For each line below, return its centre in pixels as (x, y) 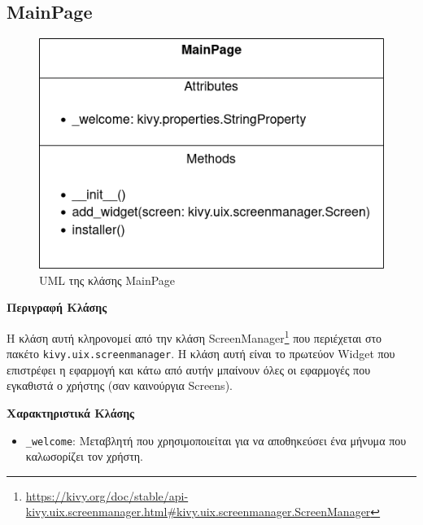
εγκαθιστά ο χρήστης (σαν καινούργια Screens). (120, 385)
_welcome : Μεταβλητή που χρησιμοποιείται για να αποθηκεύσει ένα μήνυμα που (216, 440)
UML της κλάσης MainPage (107, 280)
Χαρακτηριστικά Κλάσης (71, 413)
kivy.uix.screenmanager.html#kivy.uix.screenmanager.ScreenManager (198, 512)
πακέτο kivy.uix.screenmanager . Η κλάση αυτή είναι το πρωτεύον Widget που (201, 354)
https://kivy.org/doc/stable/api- (107, 495)
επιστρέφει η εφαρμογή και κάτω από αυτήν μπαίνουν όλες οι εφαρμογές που (189, 369)
